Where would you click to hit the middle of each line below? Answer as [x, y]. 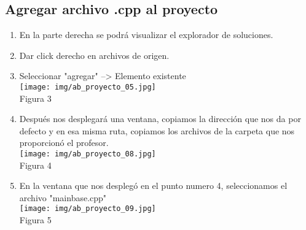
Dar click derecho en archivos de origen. [94, 55]
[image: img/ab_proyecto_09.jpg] [88, 209]
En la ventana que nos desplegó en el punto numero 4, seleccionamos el [153, 186]
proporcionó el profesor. [64, 143]
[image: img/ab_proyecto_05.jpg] [88, 87]
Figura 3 [35, 98]
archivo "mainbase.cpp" [63, 197]
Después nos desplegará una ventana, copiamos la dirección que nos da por [160, 119]
